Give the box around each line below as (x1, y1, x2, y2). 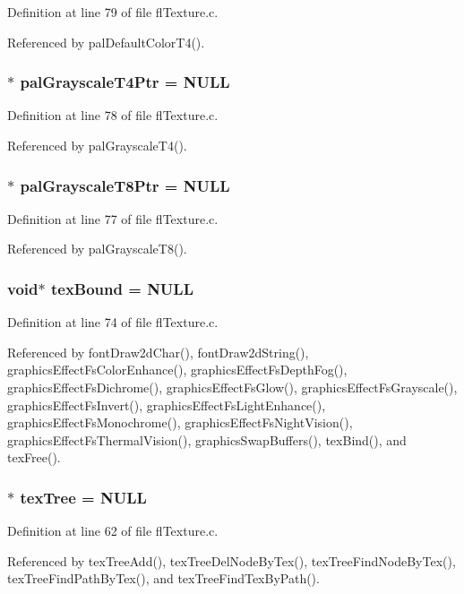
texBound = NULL (50, 277, 193, 299)
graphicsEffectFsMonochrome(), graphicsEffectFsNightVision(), (7, 413, 353, 432)
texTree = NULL (20, 486, 147, 508)
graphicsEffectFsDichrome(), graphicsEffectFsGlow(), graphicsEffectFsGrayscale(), (7, 378, 458, 396)
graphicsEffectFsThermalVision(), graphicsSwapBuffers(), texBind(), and (7, 430, 407, 449)
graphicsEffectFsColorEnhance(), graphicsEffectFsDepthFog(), (7, 360, 348, 379)
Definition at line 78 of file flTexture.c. (7, 106, 219, 125)
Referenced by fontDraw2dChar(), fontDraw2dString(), (7, 342, 309, 361)
